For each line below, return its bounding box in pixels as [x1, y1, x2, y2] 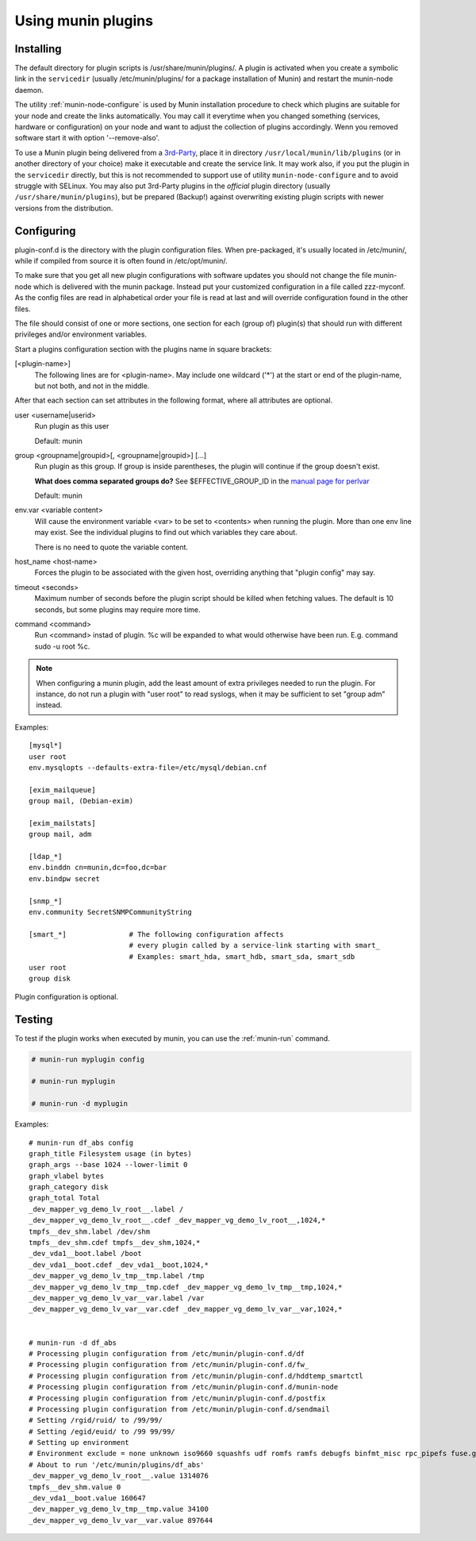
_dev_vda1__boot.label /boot [29, 1249, 142, 1258]
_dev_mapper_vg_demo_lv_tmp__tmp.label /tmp [29, 1271, 205, 1281]
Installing [14, 42, 63, 56]
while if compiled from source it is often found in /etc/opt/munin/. [14, 256, 228, 266]
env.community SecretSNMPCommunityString [29, 907, 192, 916]
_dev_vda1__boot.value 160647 [29, 1493, 147, 1503]
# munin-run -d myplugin [31, 1100, 129, 1108]
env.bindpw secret [29, 874, 101, 883]
